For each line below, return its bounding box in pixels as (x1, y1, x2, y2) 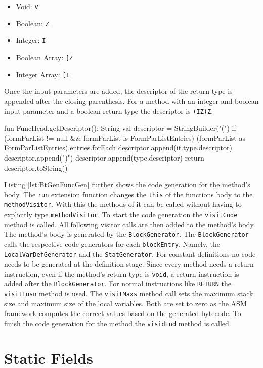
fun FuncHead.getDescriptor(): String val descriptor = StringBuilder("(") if (4, 123, 236, 133)
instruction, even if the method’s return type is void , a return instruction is (4, 268, 239, 279)
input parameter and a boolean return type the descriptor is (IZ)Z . (4, 106, 213, 116)
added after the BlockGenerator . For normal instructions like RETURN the (4, 278, 231, 289)
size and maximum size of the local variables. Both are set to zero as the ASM (4, 298, 247, 308)
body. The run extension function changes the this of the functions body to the (4, 189, 253, 199)
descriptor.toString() (4, 162, 68, 173)
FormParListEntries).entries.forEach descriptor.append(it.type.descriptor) (4, 142, 232, 153)
